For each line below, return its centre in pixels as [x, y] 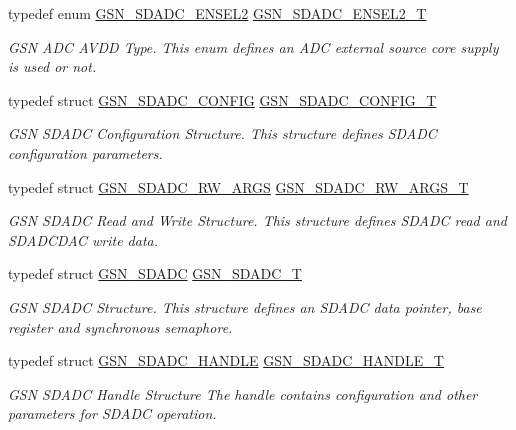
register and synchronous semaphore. [120, 326]
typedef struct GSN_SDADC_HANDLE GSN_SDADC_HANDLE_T [226, 360]
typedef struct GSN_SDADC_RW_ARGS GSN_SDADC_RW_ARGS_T [238, 186]
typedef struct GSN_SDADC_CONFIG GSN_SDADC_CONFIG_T [222, 99]
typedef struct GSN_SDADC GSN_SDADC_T [155, 273]
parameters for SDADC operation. [112, 413]
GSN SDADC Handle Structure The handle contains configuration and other [243, 393]
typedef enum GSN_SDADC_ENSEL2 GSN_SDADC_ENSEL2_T [217, 13]
